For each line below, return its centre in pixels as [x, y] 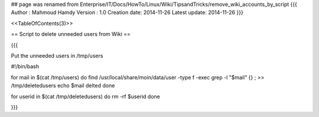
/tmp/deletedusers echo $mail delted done [63, 86]
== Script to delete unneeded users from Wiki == [71, 34]
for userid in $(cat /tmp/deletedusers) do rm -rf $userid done [86, 96]
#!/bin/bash [25, 66]
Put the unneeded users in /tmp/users [57, 55]
